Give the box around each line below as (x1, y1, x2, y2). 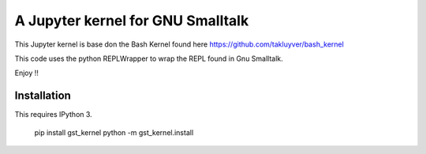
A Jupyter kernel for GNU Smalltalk (14, 12, 249, 29)
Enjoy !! (14, 68, 39, 78)
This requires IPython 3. (14, 110, 92, 119)
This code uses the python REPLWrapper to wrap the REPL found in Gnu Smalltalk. (14, 54, 283, 63)
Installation (14, 89, 71, 103)
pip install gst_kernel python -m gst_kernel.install (34, 127, 194, 137)
